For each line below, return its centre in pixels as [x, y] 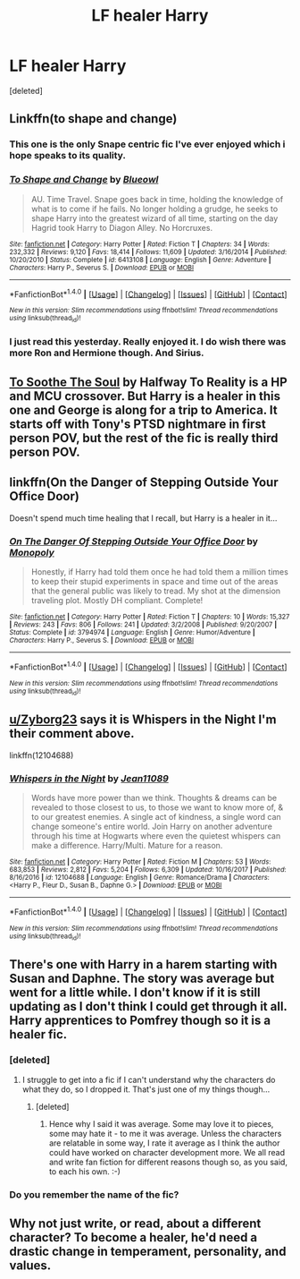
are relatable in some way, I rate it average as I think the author [164, 1143]
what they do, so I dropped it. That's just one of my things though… [146, 1089]
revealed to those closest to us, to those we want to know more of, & [157, 807]
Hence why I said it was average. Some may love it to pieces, [161, 1123]
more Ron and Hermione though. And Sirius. [107, 353]
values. [30, 1266]
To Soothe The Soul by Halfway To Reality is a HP [148, 382]
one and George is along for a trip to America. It [144, 409]
